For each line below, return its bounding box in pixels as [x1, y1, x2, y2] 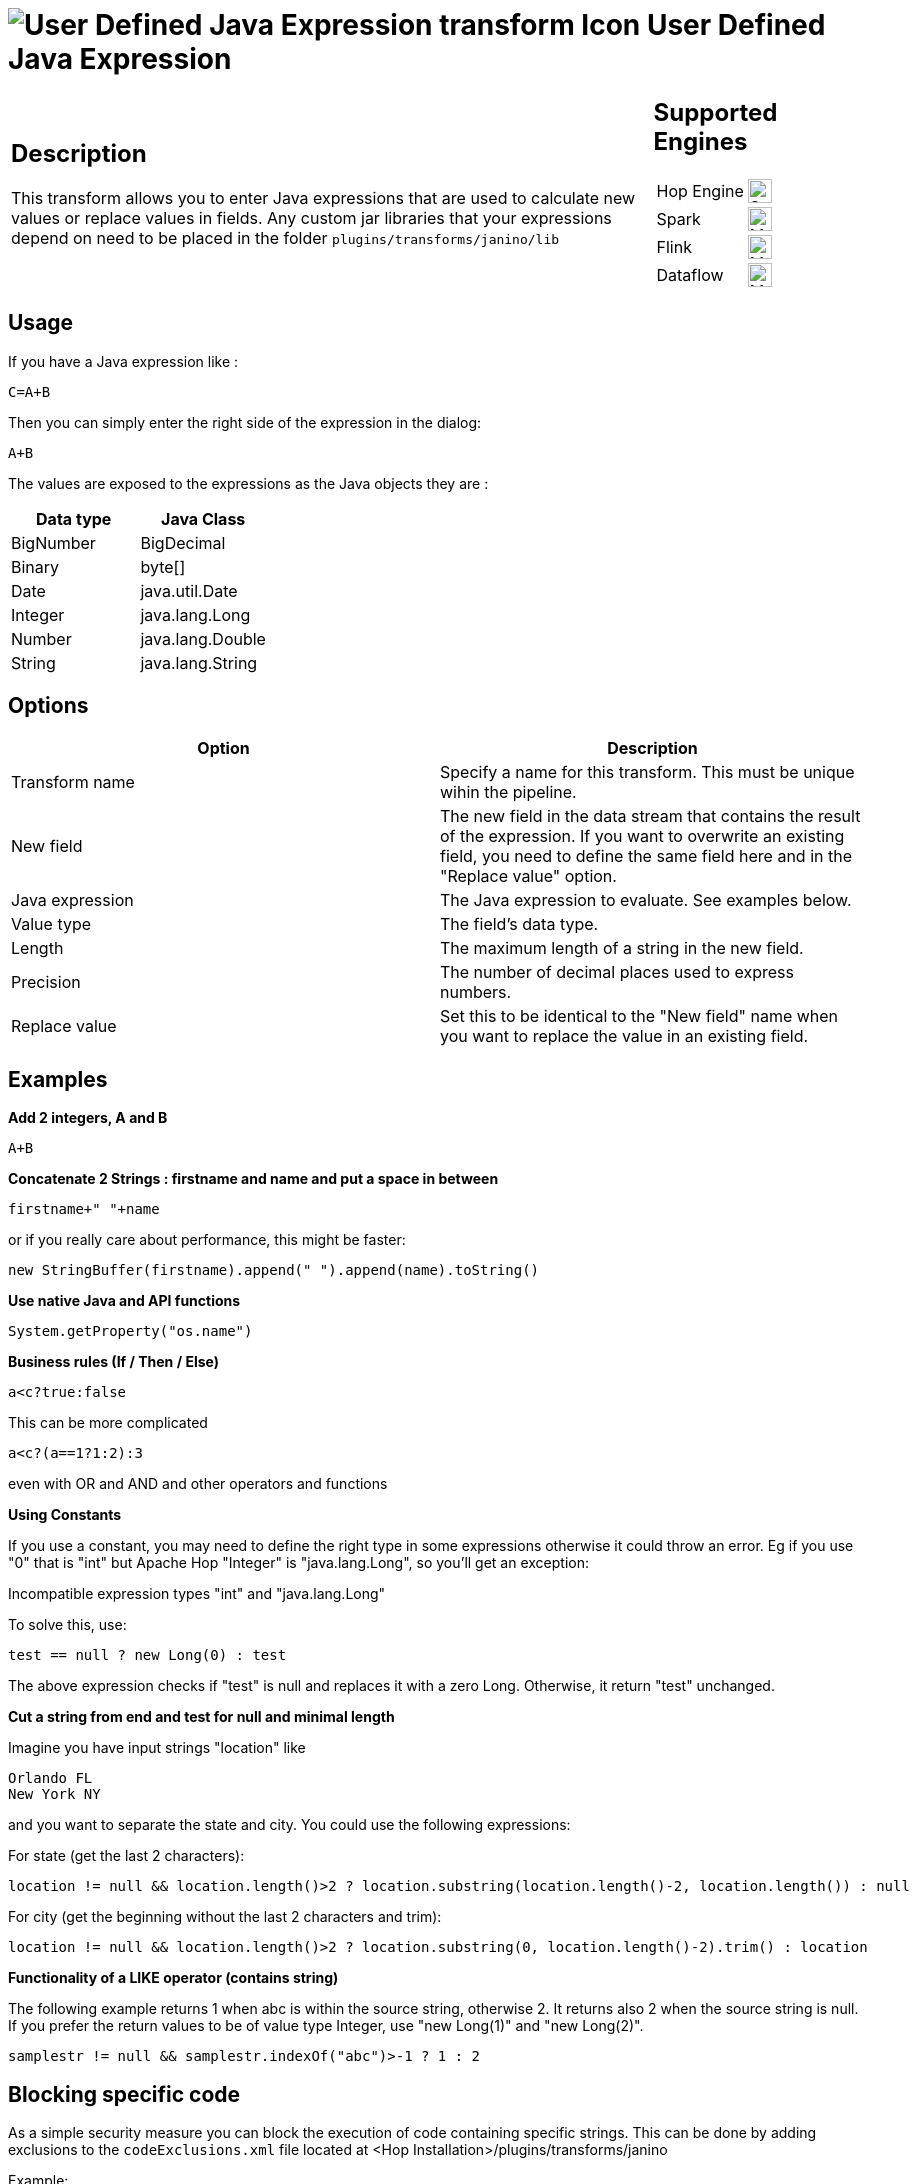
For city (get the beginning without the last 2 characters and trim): [8, 1908, 442, 1926]
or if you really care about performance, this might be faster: [8, 1231, 406, 1249]
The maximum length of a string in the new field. [440, 938, 804, 959]
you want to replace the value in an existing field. [440, 1026, 809, 1047]
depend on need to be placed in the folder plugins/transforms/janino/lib [11, 228, 560, 249]
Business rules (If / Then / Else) [8, 1353, 219, 1371]
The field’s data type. [440, 914, 599, 935]
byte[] [140, 556, 186, 577]
